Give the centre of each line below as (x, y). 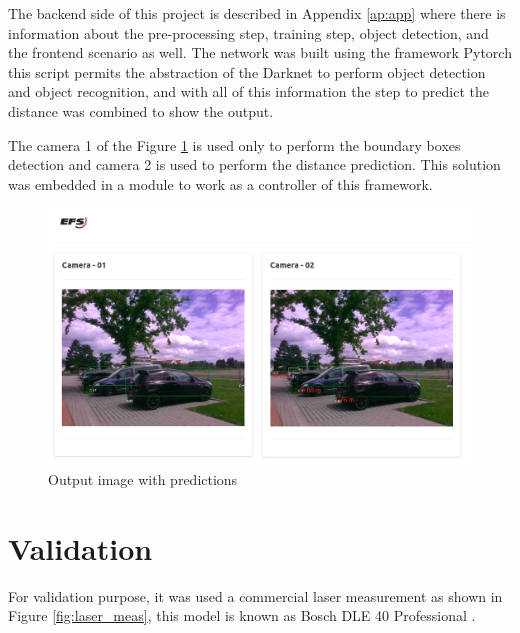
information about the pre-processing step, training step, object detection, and (248, 32)
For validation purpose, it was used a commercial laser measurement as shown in (255, 595)
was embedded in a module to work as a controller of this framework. (220, 183)
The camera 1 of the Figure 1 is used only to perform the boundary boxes (234, 144)
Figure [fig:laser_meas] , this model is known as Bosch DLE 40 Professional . (242, 615)
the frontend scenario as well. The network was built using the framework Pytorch (260, 52)
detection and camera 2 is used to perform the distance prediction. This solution (254, 164)
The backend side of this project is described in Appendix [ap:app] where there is (257, 13)
